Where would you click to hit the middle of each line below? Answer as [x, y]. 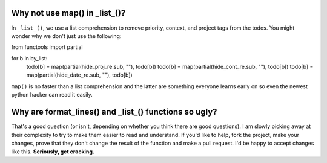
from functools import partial [47, 47]
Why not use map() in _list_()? [68, 13]
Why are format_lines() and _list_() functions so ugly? [114, 112]
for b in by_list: [29, 58]
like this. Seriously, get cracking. [53, 152]
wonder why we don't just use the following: [66, 36]
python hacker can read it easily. [52, 95]
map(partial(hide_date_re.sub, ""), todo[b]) [79, 75]
